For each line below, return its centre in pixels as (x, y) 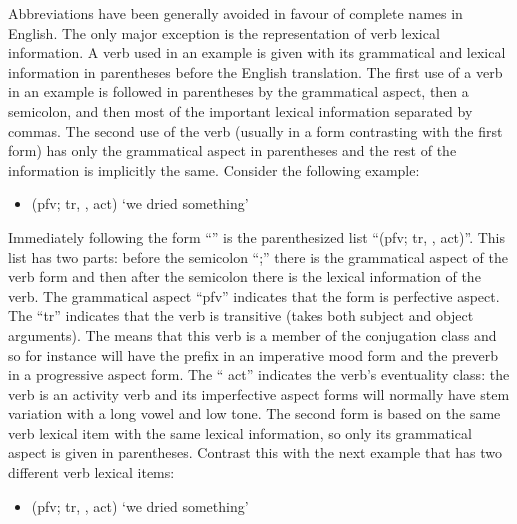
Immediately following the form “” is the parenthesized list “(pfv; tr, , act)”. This (257, 236)
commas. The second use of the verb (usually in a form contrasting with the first (255, 130)
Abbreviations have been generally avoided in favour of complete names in (235, 13)
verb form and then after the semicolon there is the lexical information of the (244, 276)
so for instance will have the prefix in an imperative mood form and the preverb (253, 354)
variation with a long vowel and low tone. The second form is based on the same (254, 413)
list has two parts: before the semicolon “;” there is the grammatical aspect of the (258, 256)
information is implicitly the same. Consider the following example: (214, 169)
